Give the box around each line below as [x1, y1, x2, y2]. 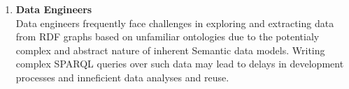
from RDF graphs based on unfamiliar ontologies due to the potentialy [15, 29, 320, 44]
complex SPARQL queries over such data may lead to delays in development [15, 56, 344, 71]
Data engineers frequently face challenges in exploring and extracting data [15, 15, 334, 30]
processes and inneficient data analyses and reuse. [15, 70, 229, 84]
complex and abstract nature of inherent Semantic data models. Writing [15, 42, 325, 57]
